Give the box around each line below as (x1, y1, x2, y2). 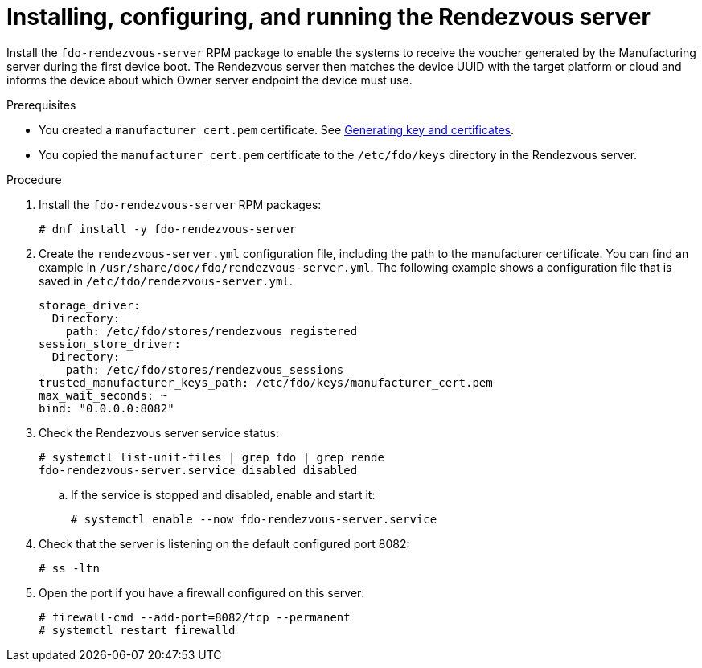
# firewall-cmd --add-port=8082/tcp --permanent (39, 610, 351, 624)
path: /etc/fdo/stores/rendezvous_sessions (65, 363, 344, 376)
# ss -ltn (39, 561, 100, 575)
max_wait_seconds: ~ (39, 388, 168, 402)
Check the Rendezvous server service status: (39, 425, 279, 440)
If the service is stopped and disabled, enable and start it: (71, 487, 376, 502)
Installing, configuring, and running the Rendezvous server (6, 3, 651, 31)
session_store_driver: (39, 337, 182, 350)
